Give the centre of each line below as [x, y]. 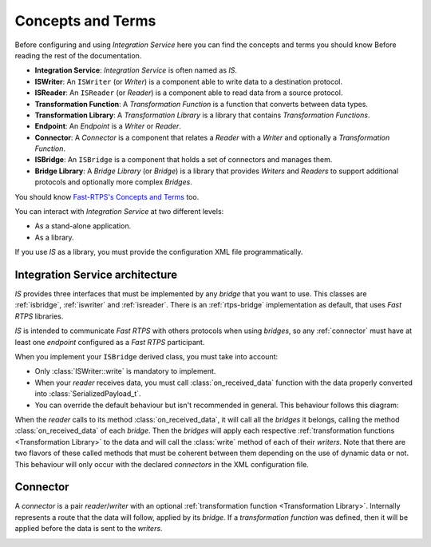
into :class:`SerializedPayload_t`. [88, 394]
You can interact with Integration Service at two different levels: [119, 212]
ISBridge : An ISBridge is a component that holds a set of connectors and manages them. [184, 160]
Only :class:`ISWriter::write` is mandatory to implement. [125, 371]
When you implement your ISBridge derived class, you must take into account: [146, 357]
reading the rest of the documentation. [78, 55]
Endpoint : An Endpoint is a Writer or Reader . [108, 126]
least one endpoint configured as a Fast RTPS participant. [110, 342]
